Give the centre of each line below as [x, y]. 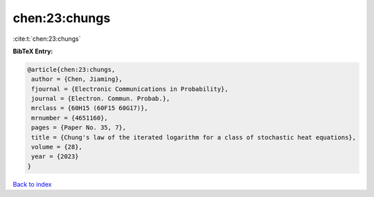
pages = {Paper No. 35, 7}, [79, 128]
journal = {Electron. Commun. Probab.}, [101, 99]
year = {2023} [55, 157]
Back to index [32, 184]
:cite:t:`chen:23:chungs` [47, 39]
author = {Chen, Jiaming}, [77, 79]
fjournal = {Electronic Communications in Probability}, [130, 89]
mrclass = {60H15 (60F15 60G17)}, [90, 108]
